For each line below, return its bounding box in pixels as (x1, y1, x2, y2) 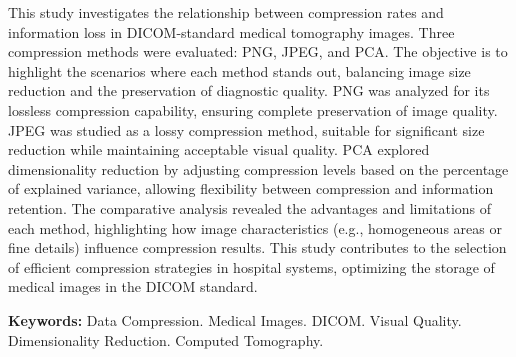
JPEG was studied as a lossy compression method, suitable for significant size (8, 119, 485, 140)
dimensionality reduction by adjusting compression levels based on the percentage (8, 158, 509, 179)
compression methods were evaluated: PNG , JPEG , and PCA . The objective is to (8, 41, 508, 62)
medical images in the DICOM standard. (8, 276, 258, 297)
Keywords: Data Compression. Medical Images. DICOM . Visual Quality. (8, 309, 462, 330)
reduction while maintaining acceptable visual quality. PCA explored (8, 139, 430, 160)
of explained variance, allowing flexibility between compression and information (8, 178, 494, 199)
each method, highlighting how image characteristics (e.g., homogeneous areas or (8, 217, 502, 238)
